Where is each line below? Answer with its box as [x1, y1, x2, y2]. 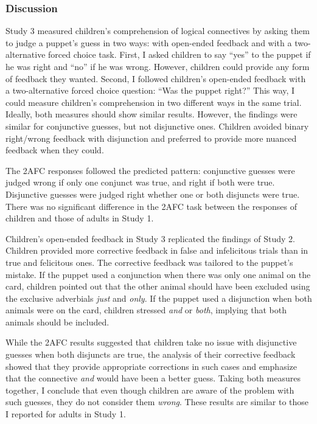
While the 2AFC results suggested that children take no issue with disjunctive [5, 336, 297, 349]
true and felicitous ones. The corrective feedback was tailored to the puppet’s [5, 255, 293, 268]
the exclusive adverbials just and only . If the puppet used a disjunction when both [5, 291, 312, 304]
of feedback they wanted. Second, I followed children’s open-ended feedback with [5, 72, 306, 85]
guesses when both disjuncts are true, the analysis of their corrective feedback [5, 348, 296, 361]
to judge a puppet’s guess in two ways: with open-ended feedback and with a [5, 36, 292, 49]
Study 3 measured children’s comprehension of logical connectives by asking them [5, 24, 310, 37]
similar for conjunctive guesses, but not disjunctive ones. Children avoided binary [5, 119, 309, 132]
